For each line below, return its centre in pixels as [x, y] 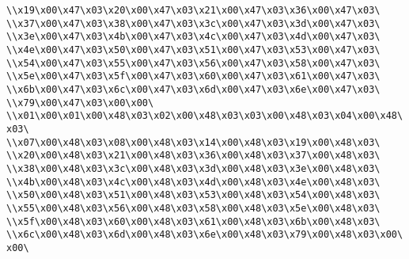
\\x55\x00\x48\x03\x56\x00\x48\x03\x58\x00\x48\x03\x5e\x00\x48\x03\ [193, 208]
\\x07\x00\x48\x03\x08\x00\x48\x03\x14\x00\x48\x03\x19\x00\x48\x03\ [193, 142]
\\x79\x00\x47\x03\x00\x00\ [80, 103]
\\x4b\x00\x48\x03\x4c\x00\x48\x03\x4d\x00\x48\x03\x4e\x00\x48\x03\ [193, 182]
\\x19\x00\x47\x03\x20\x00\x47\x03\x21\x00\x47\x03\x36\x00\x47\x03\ [193, 10]
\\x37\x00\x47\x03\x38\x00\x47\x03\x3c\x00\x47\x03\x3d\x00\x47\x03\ [193, 23]
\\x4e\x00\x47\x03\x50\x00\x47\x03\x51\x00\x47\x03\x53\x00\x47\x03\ [193, 50]
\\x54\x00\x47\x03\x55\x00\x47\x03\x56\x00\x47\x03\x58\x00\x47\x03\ [193, 63]
